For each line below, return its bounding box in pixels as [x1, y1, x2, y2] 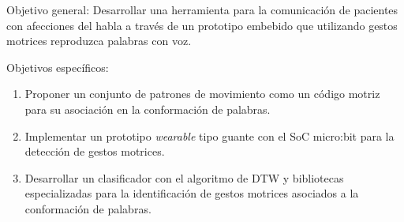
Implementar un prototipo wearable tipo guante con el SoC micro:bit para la [24, 127, 395, 144]
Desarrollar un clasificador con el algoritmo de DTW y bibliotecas [24, 169, 344, 186]
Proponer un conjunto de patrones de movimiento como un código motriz [24, 85, 380, 102]
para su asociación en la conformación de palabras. [24, 100, 271, 117]
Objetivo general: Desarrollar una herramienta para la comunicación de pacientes [6, 2, 398, 17]
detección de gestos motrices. [24, 143, 165, 160]
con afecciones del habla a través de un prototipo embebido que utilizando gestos [6, 17, 398, 33]
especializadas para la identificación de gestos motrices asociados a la [24, 185, 359, 201]
